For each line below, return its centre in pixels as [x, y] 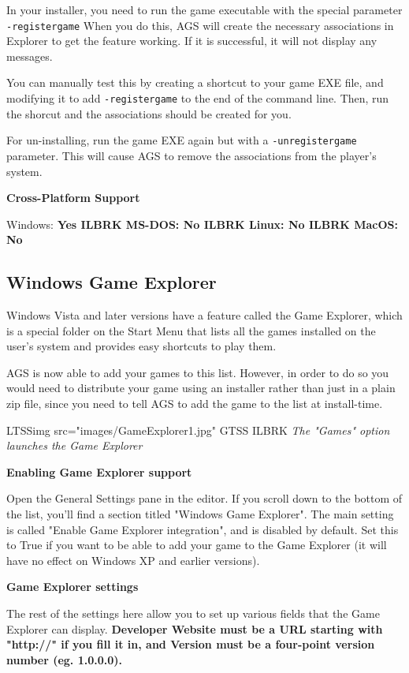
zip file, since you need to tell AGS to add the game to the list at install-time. [195, 404]
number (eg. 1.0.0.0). [65, 659]
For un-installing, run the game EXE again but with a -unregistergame [182, 140]
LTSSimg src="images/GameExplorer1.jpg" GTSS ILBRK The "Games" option [198, 430]
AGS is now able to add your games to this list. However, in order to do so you [198, 372]
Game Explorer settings [73, 587]
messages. [30, 56]
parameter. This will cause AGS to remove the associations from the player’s [191, 155]
